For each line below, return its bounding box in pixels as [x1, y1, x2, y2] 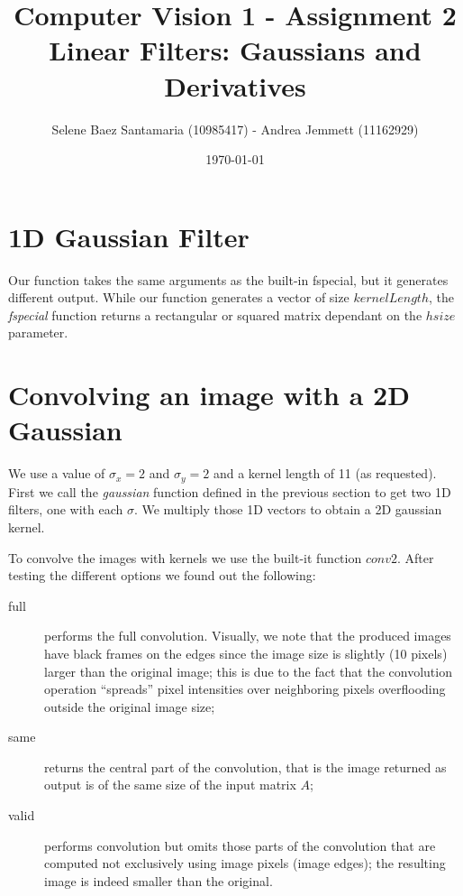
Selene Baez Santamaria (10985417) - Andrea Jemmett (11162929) [51, 119, 419, 138]
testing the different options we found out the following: [8, 566, 316, 585]
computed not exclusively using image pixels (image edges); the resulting [44, 854, 446, 873]
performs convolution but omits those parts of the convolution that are [44, 836, 436, 854]
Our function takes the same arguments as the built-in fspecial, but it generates [8, 270, 449, 289]
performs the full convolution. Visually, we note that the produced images [44, 626, 451, 645]
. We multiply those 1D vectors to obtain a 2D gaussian [133, 500, 442, 519]
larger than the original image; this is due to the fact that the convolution [44, 661, 452, 680]
